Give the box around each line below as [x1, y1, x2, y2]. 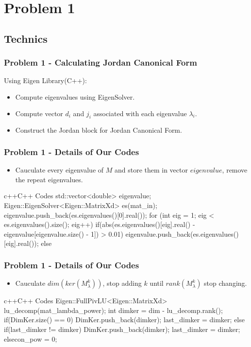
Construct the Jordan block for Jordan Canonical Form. [15, 125, 182, 135]
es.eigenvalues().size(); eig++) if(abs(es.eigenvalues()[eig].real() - [4, 219, 195, 229]
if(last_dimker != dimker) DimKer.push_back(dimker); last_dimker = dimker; [4, 324, 240, 334]
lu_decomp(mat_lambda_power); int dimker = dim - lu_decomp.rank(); [4, 305, 223, 315]
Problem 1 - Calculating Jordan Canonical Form [4, 56, 197, 69]
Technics [4, 31, 48, 46]
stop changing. [204, 278, 247, 288]
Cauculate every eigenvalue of [15, 165, 104, 175]
